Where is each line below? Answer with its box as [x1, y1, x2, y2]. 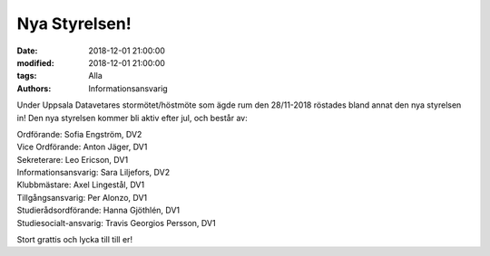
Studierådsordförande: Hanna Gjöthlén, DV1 [16, 204, 181, 216]
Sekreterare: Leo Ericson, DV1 [16, 154, 129, 165]
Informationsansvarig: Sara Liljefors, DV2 [16, 167, 171, 178]
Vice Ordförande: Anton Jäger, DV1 [16, 141, 148, 153]
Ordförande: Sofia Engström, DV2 [16, 128, 142, 139]
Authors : [16, 82, 52, 94]
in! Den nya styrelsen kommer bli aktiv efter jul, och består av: [16, 112, 249, 123]
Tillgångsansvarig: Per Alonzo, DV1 [16, 192, 148, 203]
